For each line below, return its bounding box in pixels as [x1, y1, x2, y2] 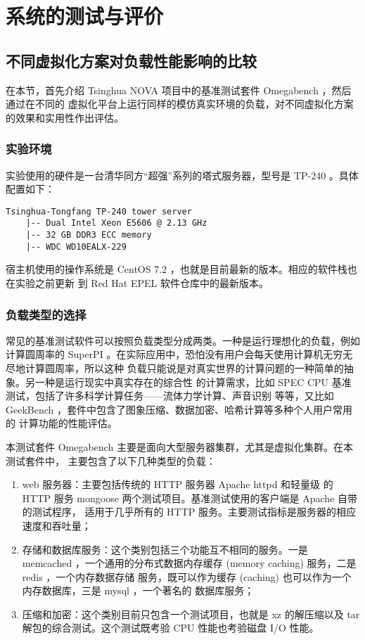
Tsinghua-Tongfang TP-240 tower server [6, 206, 192, 217]
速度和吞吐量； [22, 518, 91, 532]
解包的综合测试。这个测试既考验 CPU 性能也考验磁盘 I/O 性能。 [22, 620, 319, 635]
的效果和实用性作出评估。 [6, 110, 124, 124]
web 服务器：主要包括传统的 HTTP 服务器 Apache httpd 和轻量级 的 [22, 477, 333, 492]
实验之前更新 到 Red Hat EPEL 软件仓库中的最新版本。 [15, 275, 269, 290]
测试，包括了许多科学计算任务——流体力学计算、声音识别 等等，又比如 [6, 388, 334, 403]
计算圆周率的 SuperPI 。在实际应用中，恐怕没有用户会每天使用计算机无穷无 [6, 347, 353, 361]
